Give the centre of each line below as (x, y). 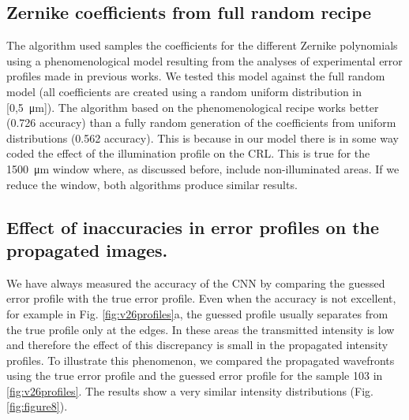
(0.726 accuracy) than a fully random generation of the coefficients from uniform (201, 123)
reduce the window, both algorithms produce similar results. (152, 184)
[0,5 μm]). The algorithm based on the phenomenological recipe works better (193, 107)
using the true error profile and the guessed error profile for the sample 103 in (195, 375)
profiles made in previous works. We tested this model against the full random (196, 76)
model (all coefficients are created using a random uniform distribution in (184, 91)
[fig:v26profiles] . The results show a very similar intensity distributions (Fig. (190, 390)
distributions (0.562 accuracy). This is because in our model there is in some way (203, 138)
